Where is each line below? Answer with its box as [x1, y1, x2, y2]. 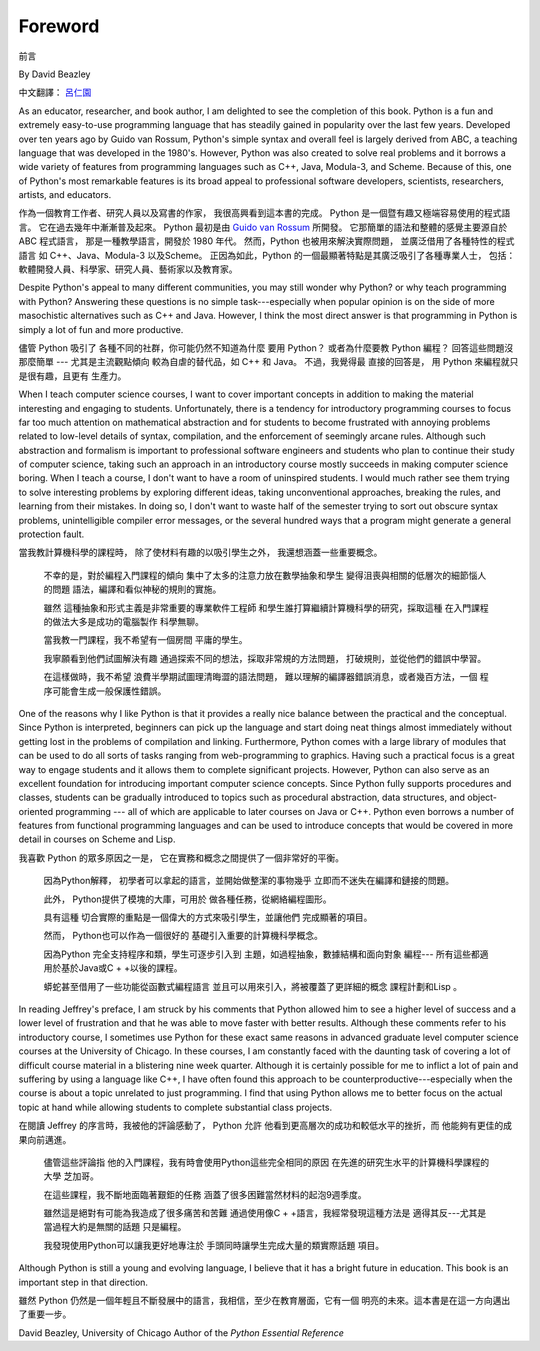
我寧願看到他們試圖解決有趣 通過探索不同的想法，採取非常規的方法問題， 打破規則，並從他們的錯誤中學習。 [43, 652, 487, 664]
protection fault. [18, 528, 85, 540]
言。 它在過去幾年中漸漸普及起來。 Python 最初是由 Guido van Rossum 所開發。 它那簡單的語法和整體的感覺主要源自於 [18, 221, 508, 233]
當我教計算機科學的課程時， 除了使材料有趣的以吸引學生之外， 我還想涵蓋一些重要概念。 [18, 546, 383, 559]
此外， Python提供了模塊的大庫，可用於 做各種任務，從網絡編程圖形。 [43, 893, 332, 905]
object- [466, 791, 498, 804]
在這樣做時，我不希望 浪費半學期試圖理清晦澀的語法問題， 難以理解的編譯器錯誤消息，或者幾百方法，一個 [43, 671, 478, 683]
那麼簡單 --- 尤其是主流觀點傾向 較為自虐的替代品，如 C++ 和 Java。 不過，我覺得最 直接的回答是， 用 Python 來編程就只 [18, 356, 519, 368]
